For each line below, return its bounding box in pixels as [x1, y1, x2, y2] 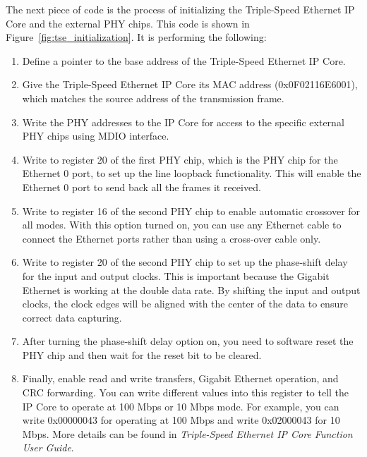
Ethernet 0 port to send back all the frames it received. [22, 179, 261, 194]
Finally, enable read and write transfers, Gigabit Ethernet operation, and [22, 371, 339, 386]
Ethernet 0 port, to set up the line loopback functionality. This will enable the [22, 166, 361, 181]
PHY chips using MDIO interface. [22, 128, 169, 143]
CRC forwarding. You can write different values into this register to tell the [22, 385, 349, 400]
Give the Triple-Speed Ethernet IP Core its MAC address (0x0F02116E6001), [22, 77, 358, 92]
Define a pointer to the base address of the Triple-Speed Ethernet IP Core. [22, 53, 346, 68]
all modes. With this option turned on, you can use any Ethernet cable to [22, 217, 342, 232]
